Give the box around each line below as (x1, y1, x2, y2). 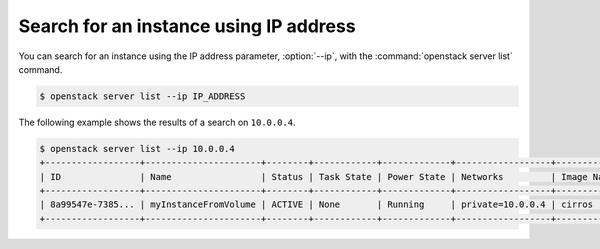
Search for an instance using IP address (18, 15, 356, 37)
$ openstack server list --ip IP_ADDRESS (39, 90, 246, 102)
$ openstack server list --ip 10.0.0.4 (39, 143, 235, 154)
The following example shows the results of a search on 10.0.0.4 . (18, 116, 296, 128)
